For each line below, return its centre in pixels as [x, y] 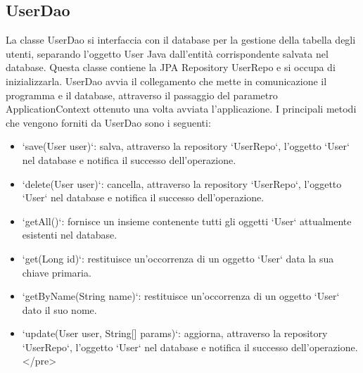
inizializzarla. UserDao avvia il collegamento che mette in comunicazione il [166, 81]
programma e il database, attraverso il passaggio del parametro [142, 95]
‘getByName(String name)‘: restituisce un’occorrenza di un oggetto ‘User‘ [181, 296]
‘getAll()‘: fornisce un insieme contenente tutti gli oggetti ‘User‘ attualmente [187, 221]
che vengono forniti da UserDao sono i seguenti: [108, 122]
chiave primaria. [57, 272]
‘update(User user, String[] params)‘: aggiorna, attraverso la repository [175, 333]
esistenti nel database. [70, 235]
